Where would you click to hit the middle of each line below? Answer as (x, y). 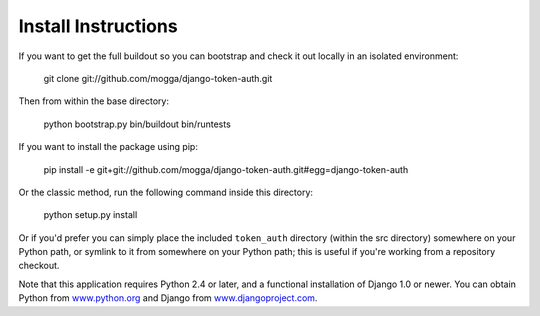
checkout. (39, 266)
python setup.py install (90, 215)
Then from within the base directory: (94, 101)
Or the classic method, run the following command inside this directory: (166, 192)
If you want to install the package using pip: (108, 147)
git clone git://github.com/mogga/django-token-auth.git (158, 78)
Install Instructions (98, 26)
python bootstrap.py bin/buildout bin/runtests (137, 124)
